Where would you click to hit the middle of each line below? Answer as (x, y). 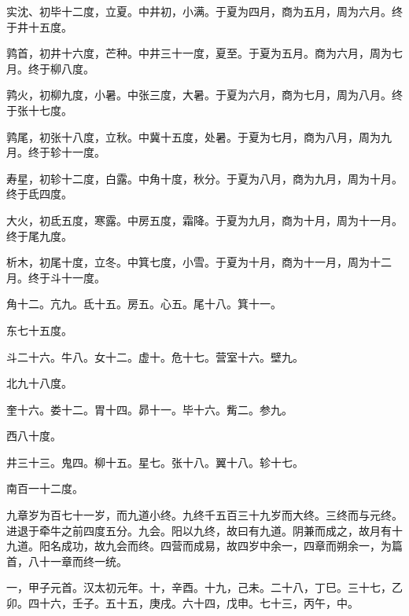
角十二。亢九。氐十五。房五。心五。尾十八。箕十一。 (144, 304)
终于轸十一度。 (66, 152)
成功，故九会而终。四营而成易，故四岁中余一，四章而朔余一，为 (226, 546)
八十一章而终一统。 (77, 561)
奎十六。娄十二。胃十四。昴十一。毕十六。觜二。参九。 (149, 409)
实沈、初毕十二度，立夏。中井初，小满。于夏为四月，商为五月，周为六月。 (199, 11)
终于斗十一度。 (66, 277)
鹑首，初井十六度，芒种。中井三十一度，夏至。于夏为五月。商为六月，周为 (199, 53)
